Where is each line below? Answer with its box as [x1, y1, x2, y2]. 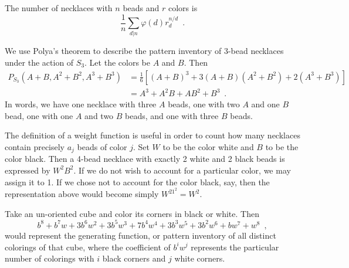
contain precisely [5, 140, 65, 152]
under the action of [5, 56, 74, 68]
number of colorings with [5, 252, 94, 264]
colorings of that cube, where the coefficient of [5, 240, 171, 253]
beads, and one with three [125, 109, 219, 121]
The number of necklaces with [5, 2, 113, 13]
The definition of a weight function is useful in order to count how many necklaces [5, 129, 300, 141]
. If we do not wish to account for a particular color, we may [73, 164, 291, 176]
